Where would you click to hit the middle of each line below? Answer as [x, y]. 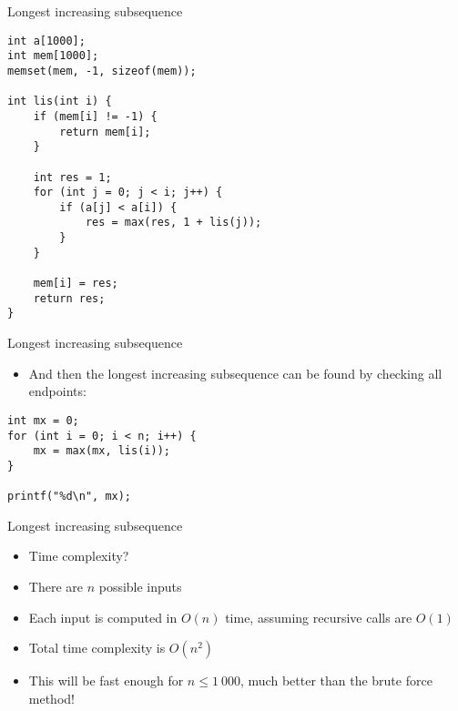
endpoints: [57, 391]
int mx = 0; [43, 420]
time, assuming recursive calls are [319, 617]
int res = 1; [72, 177]
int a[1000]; [46, 41]
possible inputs [140, 586]
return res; [69, 298]
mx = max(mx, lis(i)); [102, 451]
